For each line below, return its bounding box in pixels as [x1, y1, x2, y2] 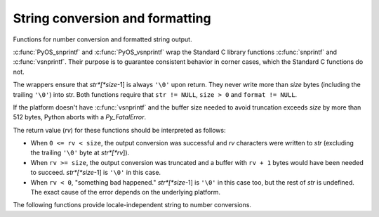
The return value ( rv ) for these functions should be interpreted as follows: [13, 126, 226, 134]
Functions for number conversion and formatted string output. [13, 35, 192, 44]
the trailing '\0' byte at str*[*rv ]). [30, 148, 130, 157]
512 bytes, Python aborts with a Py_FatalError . [13, 113, 147, 121]
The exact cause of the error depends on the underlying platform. [30, 188, 221, 197]
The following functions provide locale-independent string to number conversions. [13, 201, 252, 209]
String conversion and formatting [13, 11, 211, 26]
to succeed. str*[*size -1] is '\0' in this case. [30, 169, 161, 177]
